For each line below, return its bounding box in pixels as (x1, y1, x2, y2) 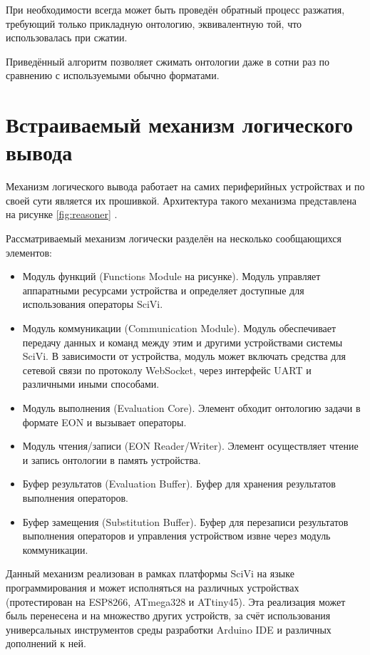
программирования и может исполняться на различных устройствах (6, 579, 299, 594)
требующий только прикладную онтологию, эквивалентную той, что (6, 16, 302, 31)
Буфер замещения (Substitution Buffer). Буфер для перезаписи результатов (22, 514, 349, 529)
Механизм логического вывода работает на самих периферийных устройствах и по (6, 179, 365, 194)
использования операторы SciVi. (22, 296, 163, 311)
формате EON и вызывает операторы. (22, 414, 187, 429)
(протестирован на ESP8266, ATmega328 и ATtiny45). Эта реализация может (6, 594, 346, 609)
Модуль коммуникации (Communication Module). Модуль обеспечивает (22, 321, 336, 336)
